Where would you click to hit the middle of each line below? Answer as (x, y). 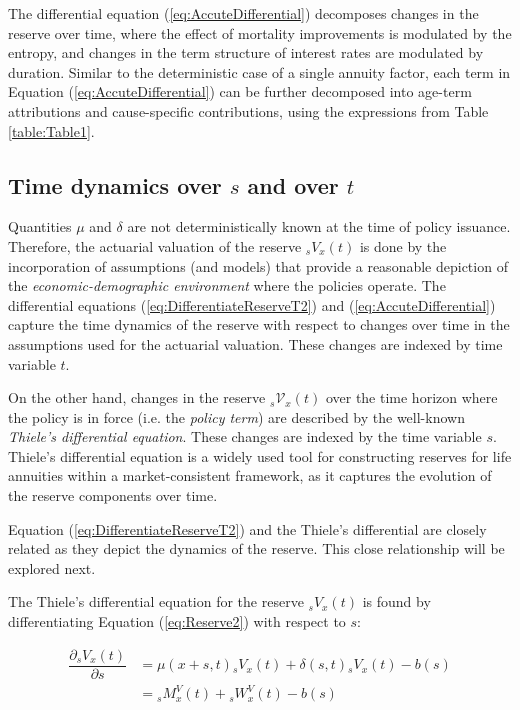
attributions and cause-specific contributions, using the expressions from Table (248, 110)
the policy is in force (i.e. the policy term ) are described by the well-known (236, 416)
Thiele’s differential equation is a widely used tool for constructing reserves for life (260, 455)
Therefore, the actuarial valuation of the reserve (155, 245)
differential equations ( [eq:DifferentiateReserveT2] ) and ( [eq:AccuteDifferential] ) (252, 304)
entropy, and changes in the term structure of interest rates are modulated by (246, 52)
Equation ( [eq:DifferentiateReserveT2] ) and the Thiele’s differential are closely (247, 528)
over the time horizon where (411, 397)
